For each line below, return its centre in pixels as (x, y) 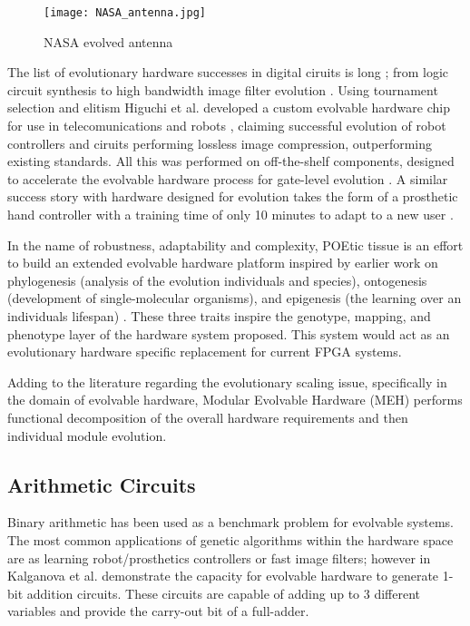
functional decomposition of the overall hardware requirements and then (208, 417)
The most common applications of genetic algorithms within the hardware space (230, 539)
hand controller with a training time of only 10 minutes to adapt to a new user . (230, 214)
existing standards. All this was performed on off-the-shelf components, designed (231, 161)
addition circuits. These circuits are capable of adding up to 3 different (224, 593)
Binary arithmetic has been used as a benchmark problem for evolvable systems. (230, 522)
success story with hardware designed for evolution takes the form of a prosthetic (233, 196)
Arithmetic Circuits (102, 484)
